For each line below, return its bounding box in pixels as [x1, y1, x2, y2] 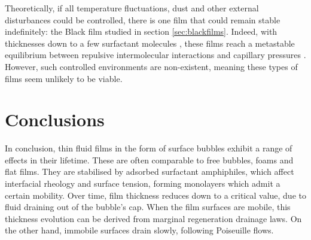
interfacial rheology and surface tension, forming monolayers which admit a [5, 177, 280, 190]
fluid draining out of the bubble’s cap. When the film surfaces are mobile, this [5, 200, 291, 213]
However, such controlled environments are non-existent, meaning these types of [5, 60, 298, 72]
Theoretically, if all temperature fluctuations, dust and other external [5, 2, 259, 14]
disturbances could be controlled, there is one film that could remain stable [5, 13, 280, 26]
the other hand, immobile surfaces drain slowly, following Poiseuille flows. [5, 224, 274, 236]
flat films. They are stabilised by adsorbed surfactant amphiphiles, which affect [5, 165, 294, 178]
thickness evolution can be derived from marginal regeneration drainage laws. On [5, 212, 302, 224]
